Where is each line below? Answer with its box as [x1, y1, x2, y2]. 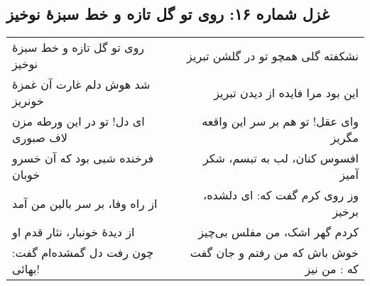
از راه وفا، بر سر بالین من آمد [12, 194, 158, 211]
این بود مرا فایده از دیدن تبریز [214, 84, 359, 101]
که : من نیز [305, 260, 359, 277]
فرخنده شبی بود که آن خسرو [12, 150, 154, 167]
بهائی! [12, 260, 40, 277]
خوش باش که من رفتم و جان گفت [190, 244, 359, 261]
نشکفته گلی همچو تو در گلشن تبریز [187, 47, 359, 64]
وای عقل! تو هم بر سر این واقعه [202, 113, 359, 130]
